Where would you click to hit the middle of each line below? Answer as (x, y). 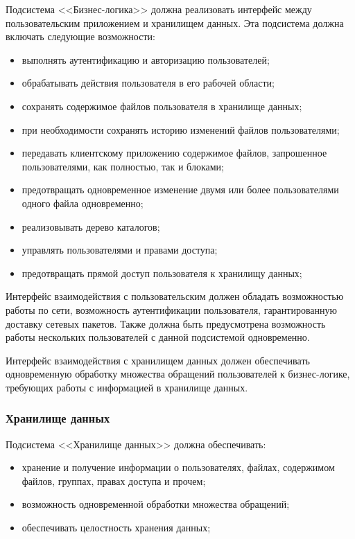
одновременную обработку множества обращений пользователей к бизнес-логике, (178, 374)
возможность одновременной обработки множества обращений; (156, 504)
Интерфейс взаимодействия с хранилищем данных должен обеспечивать (158, 360)
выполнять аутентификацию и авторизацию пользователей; (146, 59)
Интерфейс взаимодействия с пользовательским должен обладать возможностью (175, 296)
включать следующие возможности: (80, 36)
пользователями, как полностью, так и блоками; (123, 166)
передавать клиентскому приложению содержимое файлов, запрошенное (174, 153)
